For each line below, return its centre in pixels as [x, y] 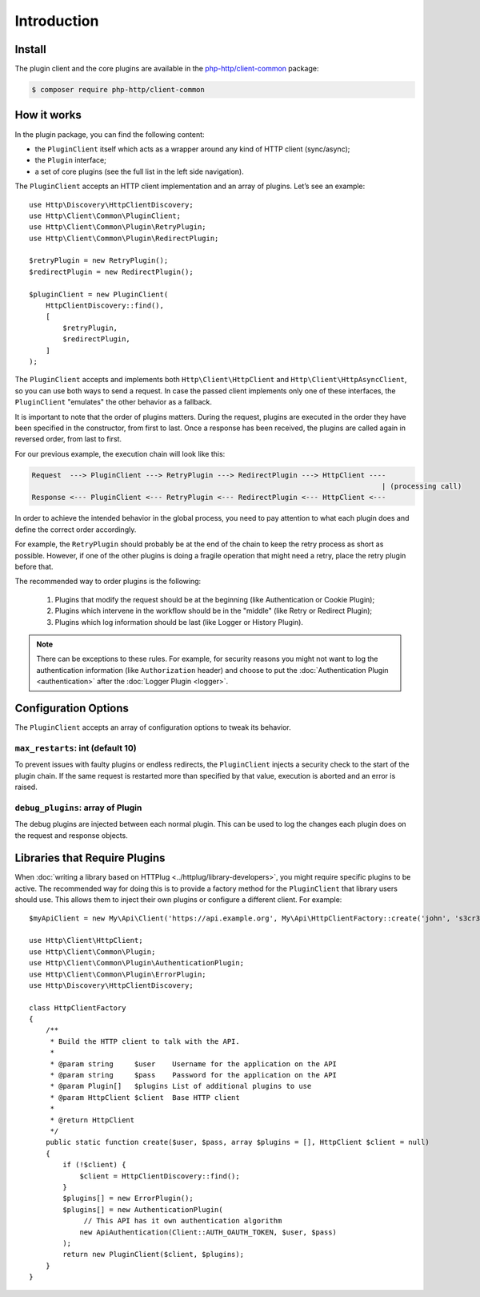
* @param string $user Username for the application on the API [194, 1064]
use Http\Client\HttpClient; [86, 941]
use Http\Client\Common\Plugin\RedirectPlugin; [124, 238]
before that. [34, 567]
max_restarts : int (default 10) [76, 747]
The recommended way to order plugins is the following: [108, 582]
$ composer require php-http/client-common [118, 90]
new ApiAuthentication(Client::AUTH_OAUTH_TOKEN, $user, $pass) [208, 1232]
